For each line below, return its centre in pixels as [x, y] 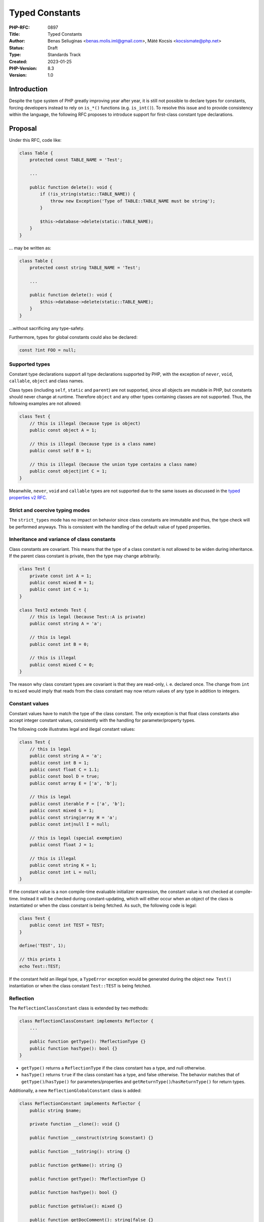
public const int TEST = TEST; [67, 925]
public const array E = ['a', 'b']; [73, 783]
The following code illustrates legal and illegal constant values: [72, 729]
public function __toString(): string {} [80, 1151]
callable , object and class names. [46, 381]
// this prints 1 [40, 960]
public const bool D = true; [65, 776]
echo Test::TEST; [40, 966]
